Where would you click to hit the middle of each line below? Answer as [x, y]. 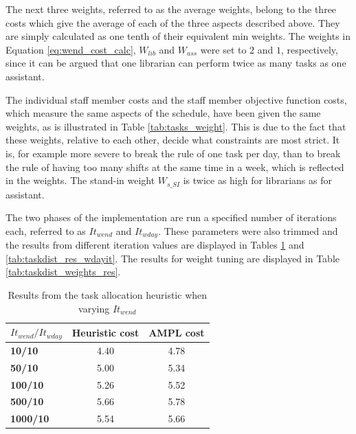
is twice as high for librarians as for [257, 180]
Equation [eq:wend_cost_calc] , [71, 49]
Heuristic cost [105, 332]
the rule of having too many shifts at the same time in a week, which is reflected [175, 167]
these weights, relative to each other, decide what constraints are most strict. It [173, 140]
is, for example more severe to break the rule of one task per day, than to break [173, 153]
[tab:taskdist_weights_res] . [63, 272]
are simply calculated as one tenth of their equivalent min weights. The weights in [178, 36]
